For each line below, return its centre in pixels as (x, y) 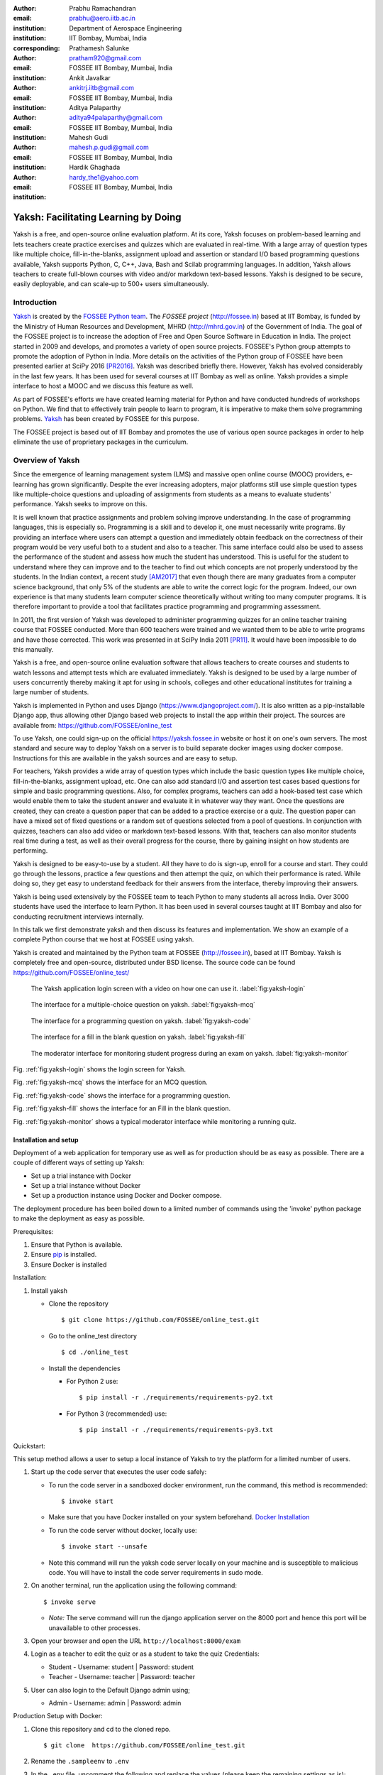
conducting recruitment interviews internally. (78, 917)
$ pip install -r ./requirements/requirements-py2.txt (176, 1398)
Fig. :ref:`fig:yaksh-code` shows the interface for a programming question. (122, 1095)
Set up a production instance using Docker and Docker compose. (126, 1196)
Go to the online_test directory (93, 1336)
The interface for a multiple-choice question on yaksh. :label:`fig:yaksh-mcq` (143, 1005)
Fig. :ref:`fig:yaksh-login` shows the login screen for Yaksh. (99, 1069)
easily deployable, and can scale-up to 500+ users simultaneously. (111, 284)
